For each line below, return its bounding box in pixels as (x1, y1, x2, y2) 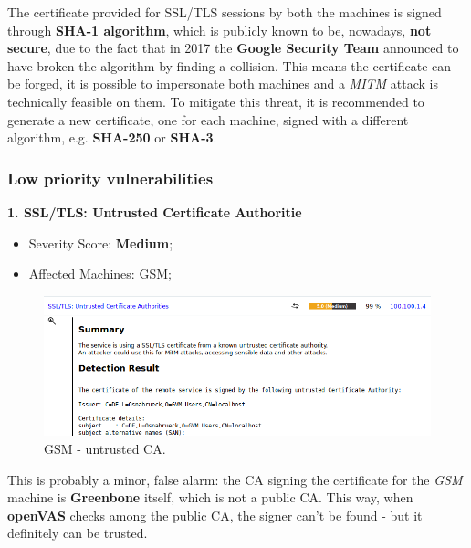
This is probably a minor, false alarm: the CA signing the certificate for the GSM (7, 469, 463, 489)
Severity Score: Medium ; (28, 233, 173, 252)
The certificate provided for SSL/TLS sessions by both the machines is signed (7, 3, 442, 21)
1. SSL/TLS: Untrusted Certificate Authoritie (7, 202, 302, 221)
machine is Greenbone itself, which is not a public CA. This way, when (7, 488, 413, 507)
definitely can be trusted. (7, 523, 148, 543)
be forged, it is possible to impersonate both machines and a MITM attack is (7, 74, 438, 93)
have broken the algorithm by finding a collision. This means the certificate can (7, 56, 452, 75)
